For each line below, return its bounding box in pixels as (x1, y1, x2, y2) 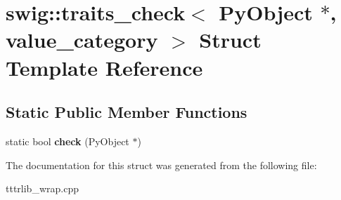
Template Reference (6, 53, 203, 81)
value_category (6, 25, 158, 54)
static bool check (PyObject (6, 133, 129, 148)
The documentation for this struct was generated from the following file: (6, 157, 317, 172)
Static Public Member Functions (6, 101, 247, 123)
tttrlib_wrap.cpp (6, 181, 79, 196)
